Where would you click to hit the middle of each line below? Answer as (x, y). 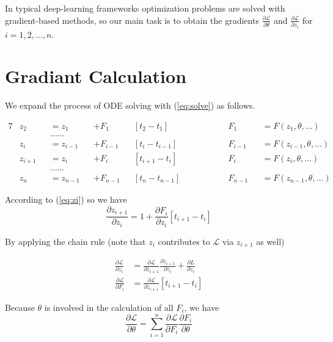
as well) (270, 241)
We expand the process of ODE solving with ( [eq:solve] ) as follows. (130, 105)
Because (20, 307)
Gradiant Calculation (96, 76)
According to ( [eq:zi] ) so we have (66, 199)
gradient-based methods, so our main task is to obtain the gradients (132, 20)
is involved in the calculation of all (109, 307)
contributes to (184, 241)
